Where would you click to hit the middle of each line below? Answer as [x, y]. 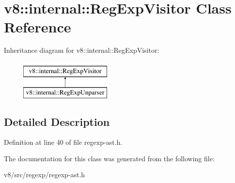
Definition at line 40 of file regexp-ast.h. [63, 142]
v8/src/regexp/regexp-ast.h [45, 175]
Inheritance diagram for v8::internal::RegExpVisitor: [82, 50]
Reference [38, 27]
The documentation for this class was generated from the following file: [109, 158]
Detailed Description [57, 122]
